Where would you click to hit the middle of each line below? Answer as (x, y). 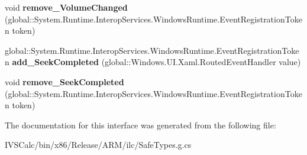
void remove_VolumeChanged (66, 7)
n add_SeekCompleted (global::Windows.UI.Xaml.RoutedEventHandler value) (153, 62)
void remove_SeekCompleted (64, 81)
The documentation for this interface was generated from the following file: (140, 125)
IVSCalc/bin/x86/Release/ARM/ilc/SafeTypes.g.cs (98, 145)
